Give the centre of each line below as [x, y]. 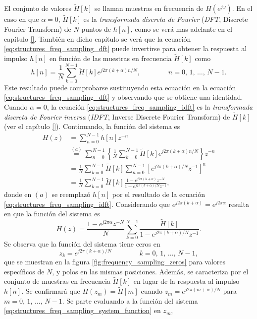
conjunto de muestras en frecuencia [57, 281]
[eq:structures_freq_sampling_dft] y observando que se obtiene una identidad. [124, 97]
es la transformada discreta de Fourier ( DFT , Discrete [166, 19]
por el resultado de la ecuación [158, 194]
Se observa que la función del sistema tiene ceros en [82, 243]
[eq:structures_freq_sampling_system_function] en [82, 310]
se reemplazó [71, 194]
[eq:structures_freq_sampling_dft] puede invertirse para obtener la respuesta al [126, 48]
